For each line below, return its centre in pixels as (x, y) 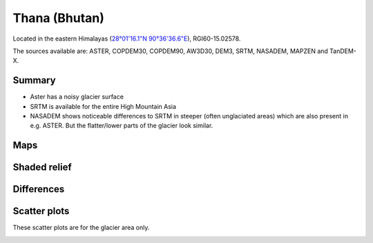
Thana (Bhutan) (59, 18)
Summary (34, 80)
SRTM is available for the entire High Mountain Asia (103, 106)
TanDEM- (343, 51)
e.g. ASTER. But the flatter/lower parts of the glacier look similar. (122, 126)
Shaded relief (42, 168)
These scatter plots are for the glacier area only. (81, 228)
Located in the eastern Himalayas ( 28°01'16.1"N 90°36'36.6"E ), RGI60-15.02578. (127, 39)
